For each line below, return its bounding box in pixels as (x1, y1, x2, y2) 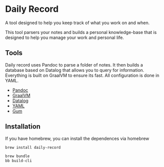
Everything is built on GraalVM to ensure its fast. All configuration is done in (5, 72, 160, 78)
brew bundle (5, 154, 30, 159)
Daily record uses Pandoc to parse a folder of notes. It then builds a (5, 62, 143, 67)
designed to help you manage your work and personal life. (5, 34, 124, 40)
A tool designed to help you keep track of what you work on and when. (5, 20, 150, 26)
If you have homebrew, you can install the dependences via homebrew (5, 135, 150, 141)
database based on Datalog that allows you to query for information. (5, 67, 145, 73)
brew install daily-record (5, 145, 61, 150)
